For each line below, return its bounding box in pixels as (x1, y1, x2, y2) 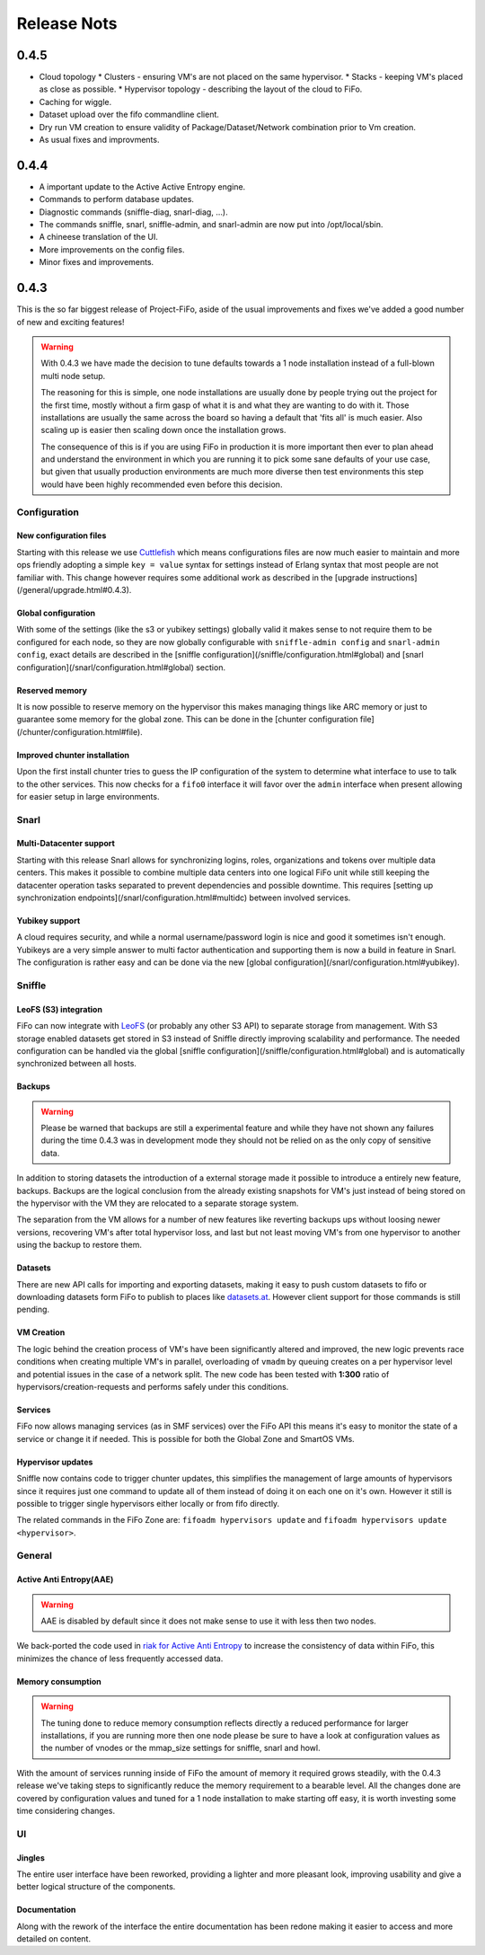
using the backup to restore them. (16, 1240, 143, 1251)
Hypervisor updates (16, 1456, 93, 1467)
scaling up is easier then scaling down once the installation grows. (40, 425, 287, 436)
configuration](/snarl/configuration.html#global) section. (16, 661, 226, 673)
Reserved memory (16, 685, 87, 695)
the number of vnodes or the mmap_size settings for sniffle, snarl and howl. (40, 1743, 321, 1754)
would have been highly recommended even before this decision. (40, 479, 283, 490)
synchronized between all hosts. (16, 1058, 137, 1069)
